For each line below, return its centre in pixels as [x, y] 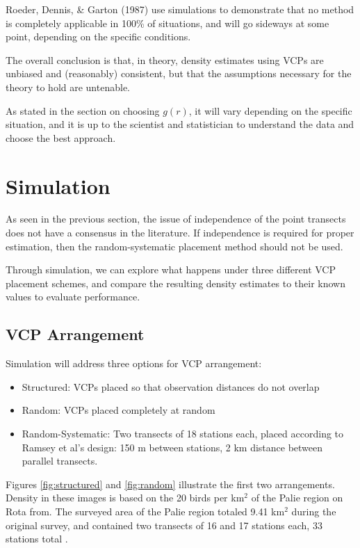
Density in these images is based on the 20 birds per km [125, 498]
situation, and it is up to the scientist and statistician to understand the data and [180, 124]
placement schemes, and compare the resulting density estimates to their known [175, 283]
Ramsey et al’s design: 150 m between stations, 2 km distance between [172, 447]
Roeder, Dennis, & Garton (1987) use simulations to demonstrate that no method [180, 9]
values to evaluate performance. [73, 297]
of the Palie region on [297, 498]
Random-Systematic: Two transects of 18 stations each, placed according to [183, 434]
